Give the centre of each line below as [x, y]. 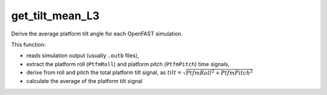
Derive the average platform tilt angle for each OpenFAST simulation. [97, 34]
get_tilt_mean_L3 [55, 16]
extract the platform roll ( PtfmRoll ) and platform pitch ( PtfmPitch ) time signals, [128, 64]
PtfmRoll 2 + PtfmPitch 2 [219, 72]
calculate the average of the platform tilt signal [84, 81]
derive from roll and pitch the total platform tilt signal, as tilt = [104, 73]
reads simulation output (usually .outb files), [83, 56]
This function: [28, 44]
